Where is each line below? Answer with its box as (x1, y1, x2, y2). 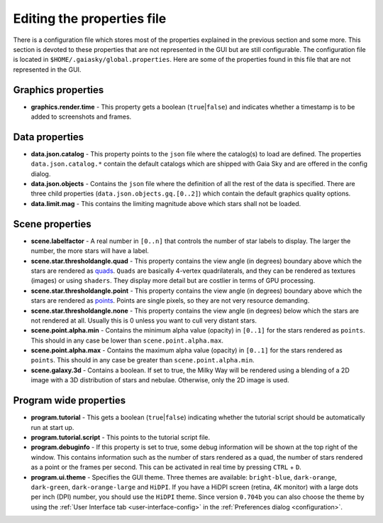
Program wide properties (13, 394, 126, 406)
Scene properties (13, 217, 91, 230)
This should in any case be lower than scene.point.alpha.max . (30, 336, 223, 345)
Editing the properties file (13, 11, 167, 26)
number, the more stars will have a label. (30, 247, 149, 255)
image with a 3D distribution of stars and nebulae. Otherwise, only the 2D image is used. (30, 376, 290, 384)
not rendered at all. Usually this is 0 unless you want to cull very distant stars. (30, 316, 257, 325)
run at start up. (30, 423, 74, 431)
